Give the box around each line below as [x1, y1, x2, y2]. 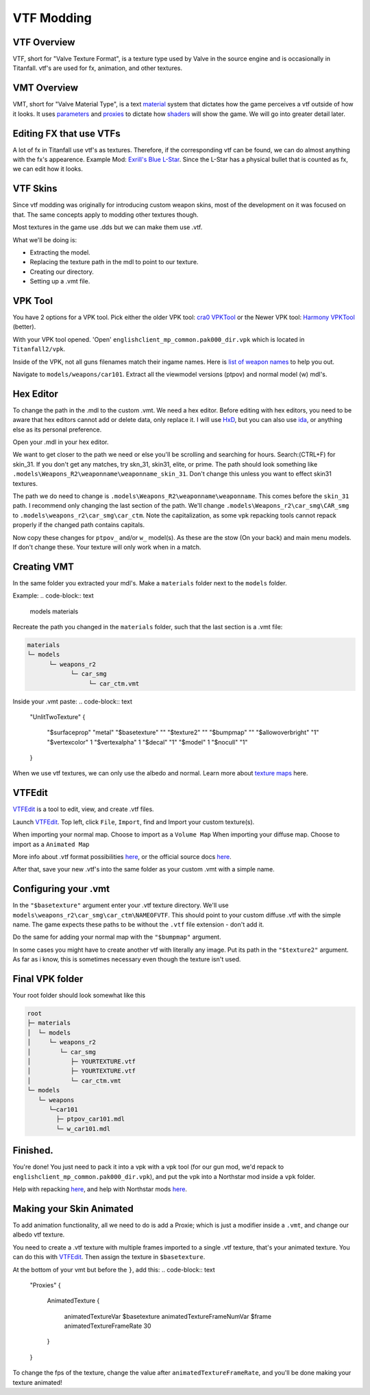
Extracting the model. [29, 248, 90, 257]
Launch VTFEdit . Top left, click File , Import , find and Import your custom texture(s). [12, 817, 255, 826]
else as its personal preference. [12, 425, 102, 434]
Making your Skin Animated [12, 1203, 134, 1215]
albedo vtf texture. [12, 1230, 65, 1239]
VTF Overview [12, 36, 75, 48]
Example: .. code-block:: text [12, 591, 94, 600]
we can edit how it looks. [12, 165, 84, 173]
